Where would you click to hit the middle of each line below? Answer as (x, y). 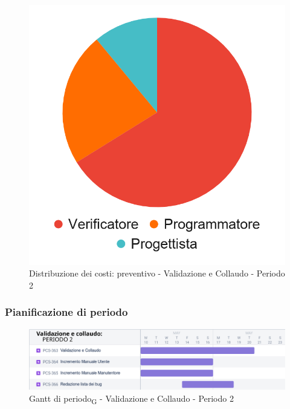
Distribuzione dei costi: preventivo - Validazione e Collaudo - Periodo (157, 273)
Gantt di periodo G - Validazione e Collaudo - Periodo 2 (131, 399)
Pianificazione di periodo (66, 312)
